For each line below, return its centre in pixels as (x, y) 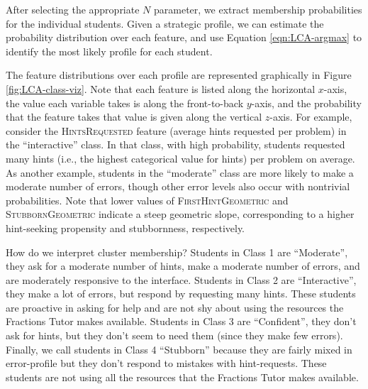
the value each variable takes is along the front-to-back (125, 103)
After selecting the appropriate (73, 9)
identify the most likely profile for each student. (109, 51)
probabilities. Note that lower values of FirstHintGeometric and (147, 200)
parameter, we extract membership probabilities (258, 9)
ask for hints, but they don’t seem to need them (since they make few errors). (174, 335)
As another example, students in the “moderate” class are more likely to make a (180, 172)
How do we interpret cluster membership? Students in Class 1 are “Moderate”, (177, 252)
